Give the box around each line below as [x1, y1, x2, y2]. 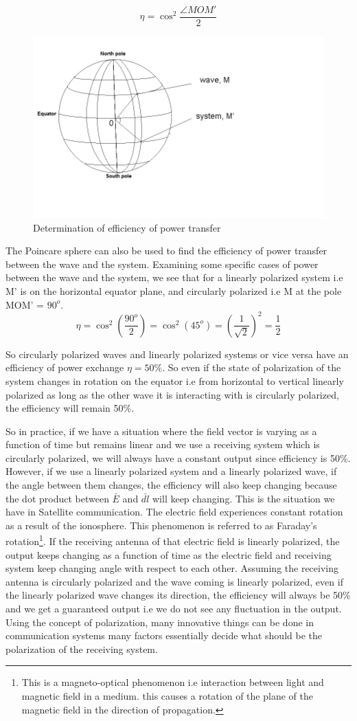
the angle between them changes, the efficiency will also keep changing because [5, 478, 337, 492]
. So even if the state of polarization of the [162, 360, 341, 375]
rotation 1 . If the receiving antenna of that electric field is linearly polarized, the [5, 532, 340, 548]
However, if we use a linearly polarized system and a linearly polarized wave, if [5, 464, 337, 478]
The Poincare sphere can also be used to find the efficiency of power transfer [5, 243, 327, 258]
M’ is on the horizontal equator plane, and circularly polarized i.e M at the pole [5, 284, 342, 298]
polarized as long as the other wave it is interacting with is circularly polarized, [5, 387, 339, 401]
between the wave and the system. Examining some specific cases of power [5, 256, 319, 271]
